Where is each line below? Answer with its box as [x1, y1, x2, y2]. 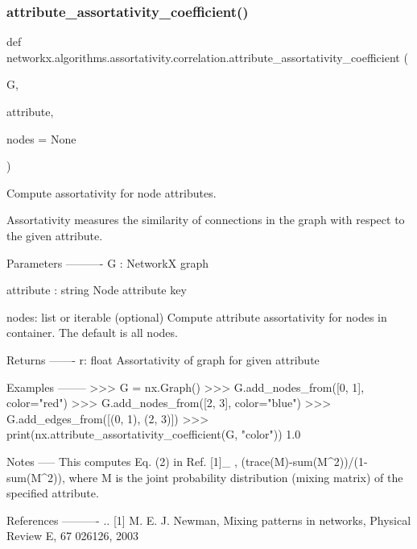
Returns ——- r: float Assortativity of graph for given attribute [6, 351, 320, 368]
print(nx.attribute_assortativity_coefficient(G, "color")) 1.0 [6, 426, 301, 443]
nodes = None [6, 130, 76, 147]
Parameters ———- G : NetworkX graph [6, 254, 208, 271]
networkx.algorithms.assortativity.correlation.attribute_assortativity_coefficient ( [6, 48, 408, 65]
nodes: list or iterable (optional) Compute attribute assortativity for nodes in [6, 308, 387, 325]
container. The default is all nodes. [6, 324, 178, 341]
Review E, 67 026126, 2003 [6, 527, 139, 544]
